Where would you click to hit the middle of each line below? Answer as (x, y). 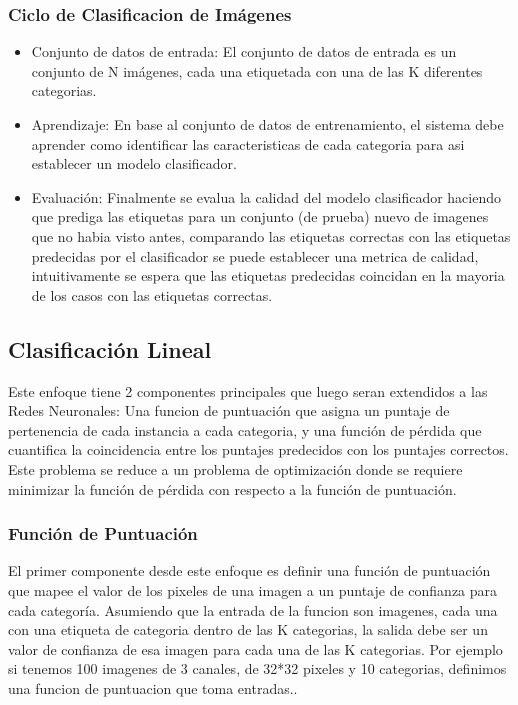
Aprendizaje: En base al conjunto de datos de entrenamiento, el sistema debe (267, 124)
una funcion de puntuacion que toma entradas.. (153, 687)
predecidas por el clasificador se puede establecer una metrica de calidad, (255, 255)
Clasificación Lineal (110, 348)
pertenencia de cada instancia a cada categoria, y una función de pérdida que (245, 429)
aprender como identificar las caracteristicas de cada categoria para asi (248, 143)
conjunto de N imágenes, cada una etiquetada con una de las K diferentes (257, 70)
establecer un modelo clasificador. (134, 163)
